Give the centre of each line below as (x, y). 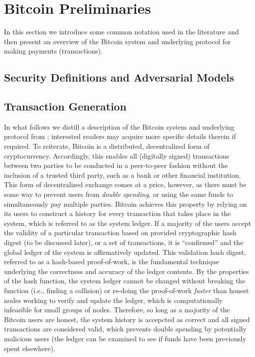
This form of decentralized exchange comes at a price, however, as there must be (125, 184)
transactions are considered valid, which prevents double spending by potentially (125, 329)
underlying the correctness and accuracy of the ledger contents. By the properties (127, 271)
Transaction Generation (65, 106)
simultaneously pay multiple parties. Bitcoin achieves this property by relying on (126, 204)
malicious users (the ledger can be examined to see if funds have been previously (125, 338)
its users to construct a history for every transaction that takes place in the (117, 213)
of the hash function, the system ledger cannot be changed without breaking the (125, 281)
